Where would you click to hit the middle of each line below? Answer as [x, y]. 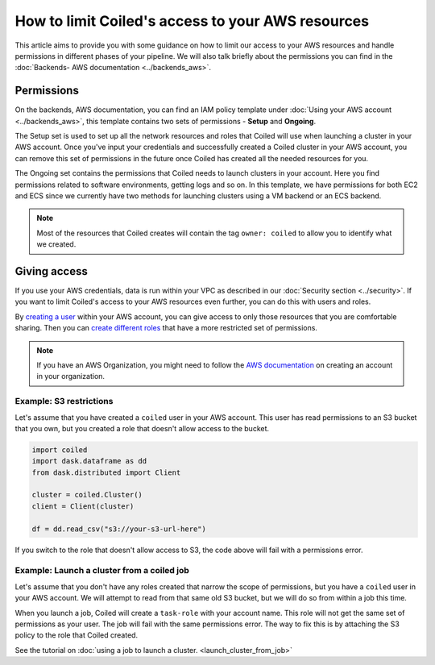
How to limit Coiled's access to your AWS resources [192, 21]
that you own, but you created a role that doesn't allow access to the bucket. [142, 428]
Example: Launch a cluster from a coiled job [102, 571]
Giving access [51, 271]
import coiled [60, 450]
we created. [56, 244]
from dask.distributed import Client [106, 472]
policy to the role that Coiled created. [77, 635]
